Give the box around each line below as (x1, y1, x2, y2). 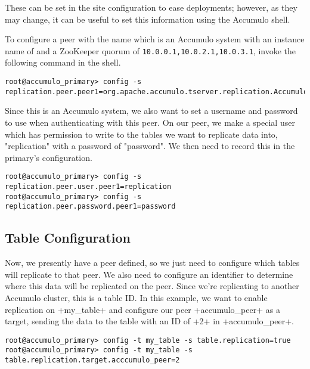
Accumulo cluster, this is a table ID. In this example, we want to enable (5, 291, 268, 303)
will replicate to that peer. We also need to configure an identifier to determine (5, 268, 293, 280)
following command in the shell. (5, 56, 121, 69)
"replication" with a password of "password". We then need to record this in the (5, 139, 295, 152)
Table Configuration (5, 228, 131, 247)
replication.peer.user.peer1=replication (5, 182, 172, 191)
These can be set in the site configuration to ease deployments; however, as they (5, 1, 297, 13)
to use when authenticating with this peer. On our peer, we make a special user (5, 116, 295, 128)
